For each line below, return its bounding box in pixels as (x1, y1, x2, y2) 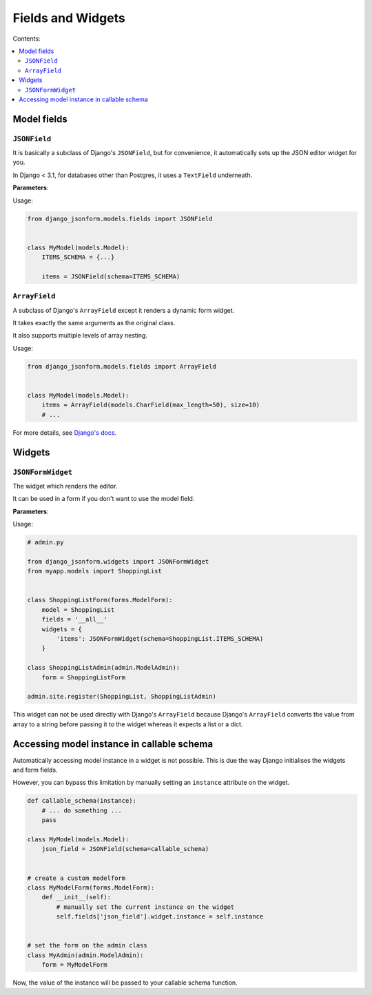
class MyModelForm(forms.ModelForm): (27, 883, 155, 892)
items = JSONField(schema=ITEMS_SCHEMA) (41, 272, 180, 280)
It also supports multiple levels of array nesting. (12, 331, 148, 340)
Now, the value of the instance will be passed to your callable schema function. (12, 978, 238, 987)
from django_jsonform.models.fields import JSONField (27, 214, 213, 223)
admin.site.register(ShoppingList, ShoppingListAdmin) (27, 693, 216, 701)
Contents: (12, 34, 41, 43)
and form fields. (12, 766, 58, 774)
